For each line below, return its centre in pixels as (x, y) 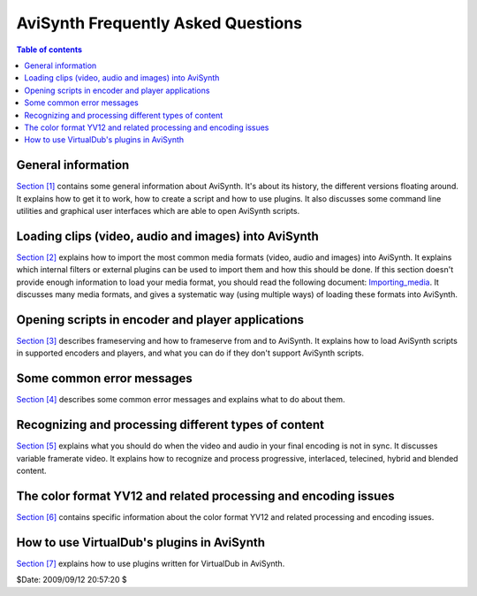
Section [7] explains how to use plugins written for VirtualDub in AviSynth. (151, 563)
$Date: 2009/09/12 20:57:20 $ (72, 580)
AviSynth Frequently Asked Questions (159, 23)
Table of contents (49, 50)
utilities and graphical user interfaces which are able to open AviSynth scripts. (158, 210)
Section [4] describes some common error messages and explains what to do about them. (181, 400)
